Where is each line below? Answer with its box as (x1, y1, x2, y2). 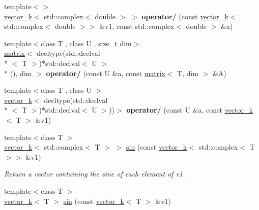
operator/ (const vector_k (141, 11, 228, 21)
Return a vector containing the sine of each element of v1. (4, 168, 185, 179)
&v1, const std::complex (99, 21, 175, 31)
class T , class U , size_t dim (41, 38, 132, 48)
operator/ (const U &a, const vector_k (126, 104, 253, 115)
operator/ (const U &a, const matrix (46, 67, 165, 78)
